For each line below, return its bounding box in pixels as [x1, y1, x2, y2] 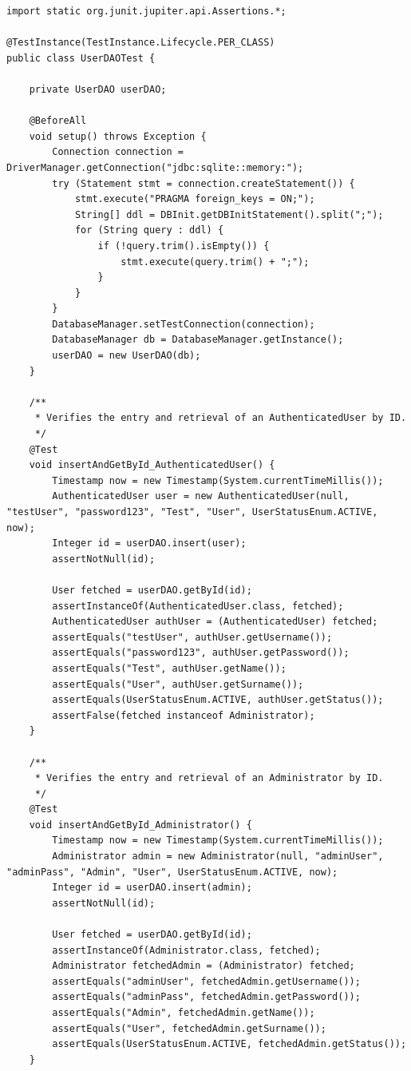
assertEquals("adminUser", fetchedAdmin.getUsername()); [52, 975, 361, 987]
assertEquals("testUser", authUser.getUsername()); [52, 631, 333, 643]
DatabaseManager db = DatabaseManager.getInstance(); [52, 334, 344, 346]
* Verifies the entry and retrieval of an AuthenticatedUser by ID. [34, 412, 407, 424]
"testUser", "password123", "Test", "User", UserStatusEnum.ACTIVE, [6, 506, 378, 518]
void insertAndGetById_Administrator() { [29, 819, 252, 831]
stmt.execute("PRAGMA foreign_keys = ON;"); [74, 193, 315, 205]
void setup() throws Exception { [29, 130, 207, 142]
